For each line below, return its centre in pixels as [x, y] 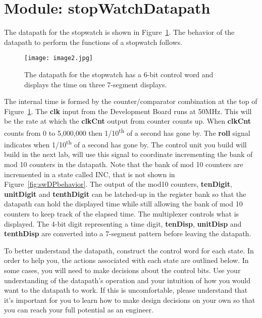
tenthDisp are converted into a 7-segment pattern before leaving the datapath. [128, 233]
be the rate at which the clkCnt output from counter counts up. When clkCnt [128, 121]
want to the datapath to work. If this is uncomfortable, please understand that [126, 290]
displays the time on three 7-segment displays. [96, 84]
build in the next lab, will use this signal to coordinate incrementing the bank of [128, 154]
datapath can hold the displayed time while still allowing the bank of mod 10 [123, 204]
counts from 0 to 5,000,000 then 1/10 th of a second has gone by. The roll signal [127, 132]
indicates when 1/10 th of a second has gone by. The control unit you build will [125, 144]
